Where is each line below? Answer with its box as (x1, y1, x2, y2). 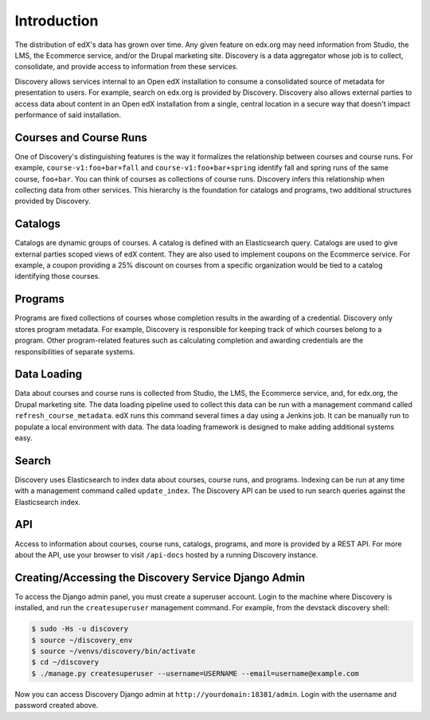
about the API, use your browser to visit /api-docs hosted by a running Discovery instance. (14, 550, 319, 559)
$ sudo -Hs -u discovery (31, 624, 129, 633)
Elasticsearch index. (14, 497, 81, 507)
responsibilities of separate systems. (14, 346, 135, 356)
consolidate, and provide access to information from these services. (14, 62, 239, 72)
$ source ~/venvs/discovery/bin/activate (31, 647, 196, 656)
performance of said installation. (14, 110, 121, 119)
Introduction (14, 12, 99, 29)
